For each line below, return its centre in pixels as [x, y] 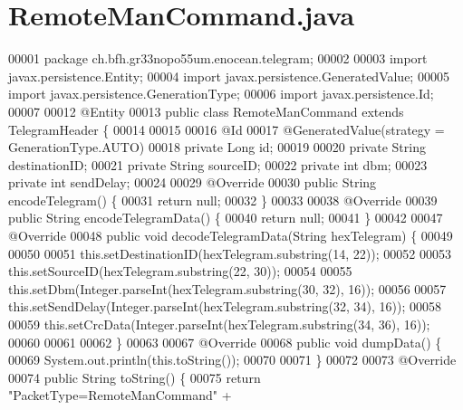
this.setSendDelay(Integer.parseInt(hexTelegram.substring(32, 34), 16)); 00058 [225, 306]
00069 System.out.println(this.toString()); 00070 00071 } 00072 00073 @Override [232, 360]
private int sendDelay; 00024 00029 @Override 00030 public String [193, 182]
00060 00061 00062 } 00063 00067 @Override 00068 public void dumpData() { [225, 342]
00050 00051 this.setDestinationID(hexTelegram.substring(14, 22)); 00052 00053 [230, 253]
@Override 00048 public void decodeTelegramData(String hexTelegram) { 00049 [231, 236]
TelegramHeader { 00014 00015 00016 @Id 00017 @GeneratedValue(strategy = [227, 129]
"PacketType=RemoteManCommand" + [120, 395]
